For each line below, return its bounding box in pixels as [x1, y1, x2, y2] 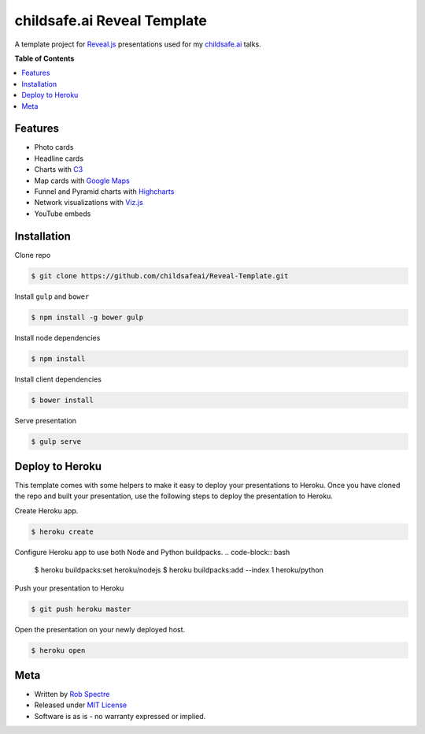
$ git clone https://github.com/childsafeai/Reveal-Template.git [31, 271, 289, 280]
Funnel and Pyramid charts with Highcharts [34, 186, 175, 196]
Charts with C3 [34, 165, 83, 174]
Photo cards [34, 143, 74, 152]
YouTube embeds [34, 209, 91, 218]
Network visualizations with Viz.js [34, 198, 143, 207]
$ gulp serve [31, 437, 82, 445]
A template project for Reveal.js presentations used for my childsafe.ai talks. [14, 39, 261, 49]
